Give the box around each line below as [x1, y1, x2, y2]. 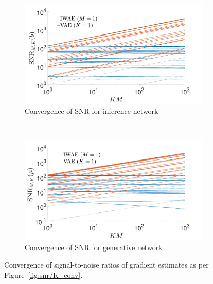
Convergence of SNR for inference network [25, 105, 158, 116]
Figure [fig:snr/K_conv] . [4, 269, 83, 280]
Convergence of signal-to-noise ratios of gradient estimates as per [4, 259, 209, 270]
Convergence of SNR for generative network [25, 242, 163, 253]
